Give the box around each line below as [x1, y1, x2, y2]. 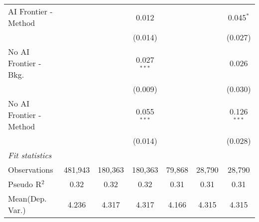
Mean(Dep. [8, 193, 47, 204]
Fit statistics [8, 149, 52, 161]
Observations [8, 164, 53, 175]
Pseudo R [8, 178, 42, 190]
